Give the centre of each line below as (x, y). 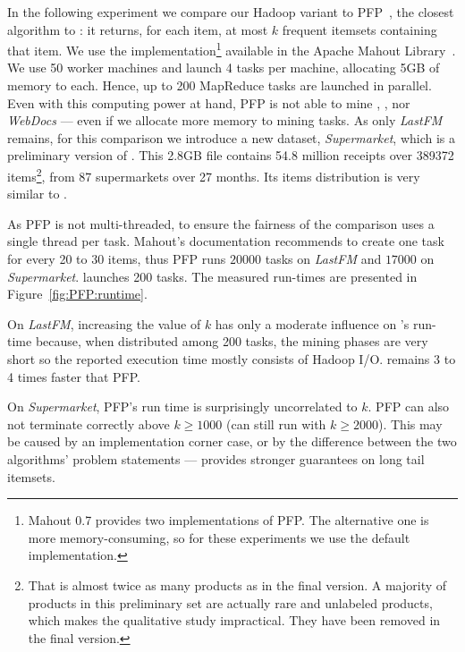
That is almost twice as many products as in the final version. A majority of (237, 584)
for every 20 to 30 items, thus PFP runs (117, 259)
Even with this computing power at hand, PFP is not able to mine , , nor (209, 102)
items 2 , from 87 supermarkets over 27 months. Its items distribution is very (214, 175)
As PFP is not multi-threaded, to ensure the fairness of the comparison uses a (221, 223)
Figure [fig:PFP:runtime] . (77, 294)
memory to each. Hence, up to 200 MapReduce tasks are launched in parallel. (220, 85)
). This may (410, 423)
